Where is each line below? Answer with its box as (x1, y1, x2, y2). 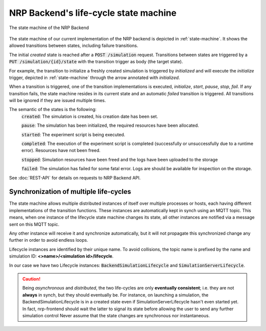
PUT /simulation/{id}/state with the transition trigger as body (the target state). (9, 59, 183, 65)
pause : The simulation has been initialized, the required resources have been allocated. (21, 122, 199, 128)
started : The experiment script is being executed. (21, 131, 126, 138)
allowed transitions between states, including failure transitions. (9, 42, 138, 49)
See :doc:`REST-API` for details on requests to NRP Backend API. (9, 175, 141, 181)
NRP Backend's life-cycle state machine (9, 7, 177, 18)
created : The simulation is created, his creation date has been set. (21, 113, 159, 119)
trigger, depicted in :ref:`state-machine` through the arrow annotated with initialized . (9, 74, 180, 80)
